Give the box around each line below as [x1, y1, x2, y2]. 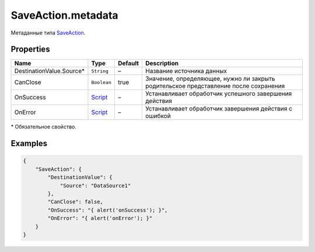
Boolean [91, 79, 112, 85]
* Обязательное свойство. [10, 123, 77, 130]
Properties [10, 44, 50, 54]
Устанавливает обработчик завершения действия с [145, 105, 293, 113]
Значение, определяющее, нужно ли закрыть [145, 75, 275, 83]
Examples [10, 139, 48, 149]
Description [145, 59, 179, 67]
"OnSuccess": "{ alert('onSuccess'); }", [47, 206, 168, 213]
